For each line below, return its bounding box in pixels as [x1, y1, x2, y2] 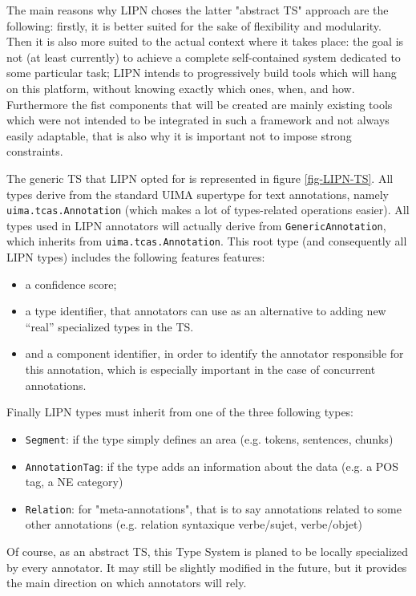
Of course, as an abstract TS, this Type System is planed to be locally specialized [6, 543, 409, 559]
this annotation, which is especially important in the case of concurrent [25, 361, 376, 378]
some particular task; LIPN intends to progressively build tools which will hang [6, 64, 397, 81]
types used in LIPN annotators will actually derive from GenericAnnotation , [6, 217, 386, 233]
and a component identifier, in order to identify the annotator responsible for [25, 345, 404, 362]
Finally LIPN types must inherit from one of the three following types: [6, 403, 354, 420]
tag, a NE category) [25, 473, 123, 490]
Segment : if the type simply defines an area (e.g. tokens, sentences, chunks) [25, 430, 394, 447]
